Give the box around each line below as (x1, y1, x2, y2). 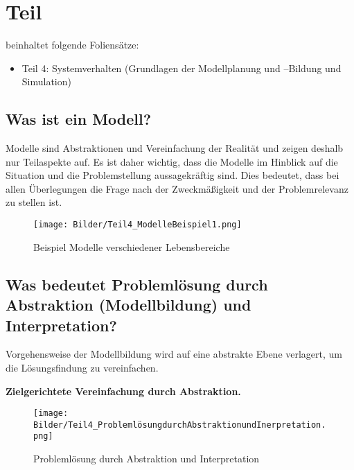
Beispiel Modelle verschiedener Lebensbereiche (33, 239, 230, 254)
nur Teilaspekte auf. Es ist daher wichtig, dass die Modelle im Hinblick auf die (6, 154, 338, 168)
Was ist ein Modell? (6, 108, 152, 130)
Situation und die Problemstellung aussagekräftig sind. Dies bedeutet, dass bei (6, 168, 339, 182)
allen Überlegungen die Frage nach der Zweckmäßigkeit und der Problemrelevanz (6, 181, 348, 195)
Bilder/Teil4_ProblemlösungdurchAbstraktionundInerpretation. (33, 419, 326, 430)
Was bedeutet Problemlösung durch (6, 273, 268, 295)
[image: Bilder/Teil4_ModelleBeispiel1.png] (33, 220, 242, 230)
